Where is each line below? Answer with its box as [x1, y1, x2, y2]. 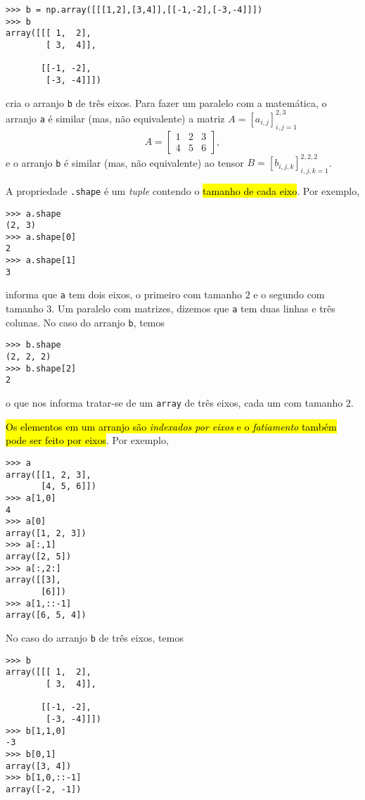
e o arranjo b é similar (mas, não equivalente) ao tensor [6, 155, 244, 170]
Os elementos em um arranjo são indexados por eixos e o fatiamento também [6, 419, 337, 433]
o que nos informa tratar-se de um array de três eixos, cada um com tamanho [6, 395, 343, 410]
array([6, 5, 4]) [6, 610, 87, 621]
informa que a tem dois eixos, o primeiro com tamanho [6, 287, 243, 302]
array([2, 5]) [6, 552, 72, 562]
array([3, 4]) [6, 761, 72, 771]
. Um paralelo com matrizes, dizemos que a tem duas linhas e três [51, 301, 335, 316]
